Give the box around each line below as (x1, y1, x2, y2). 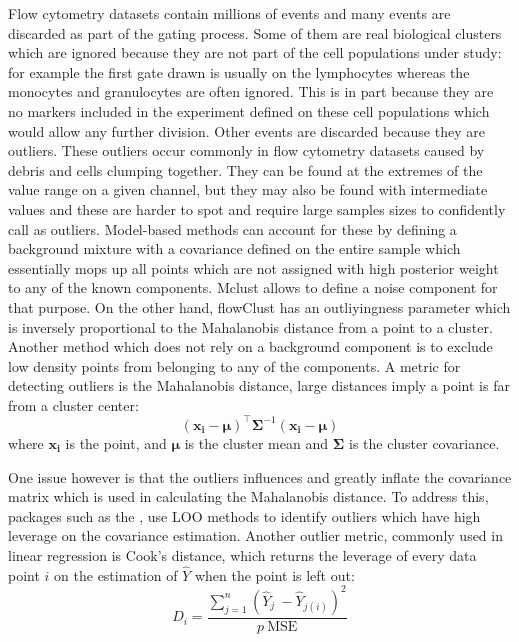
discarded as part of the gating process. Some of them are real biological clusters (8, 22, 502, 43)
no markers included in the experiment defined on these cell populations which (8, 100, 490, 121)
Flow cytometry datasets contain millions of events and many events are (8, 3, 451, 23)
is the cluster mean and (184, 432, 329, 453)
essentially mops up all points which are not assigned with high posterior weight (8, 257, 499, 278)
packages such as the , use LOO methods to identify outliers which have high (8, 505, 481, 526)
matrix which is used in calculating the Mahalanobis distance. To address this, (8, 486, 489, 507)
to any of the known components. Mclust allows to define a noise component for (8, 277, 498, 298)
